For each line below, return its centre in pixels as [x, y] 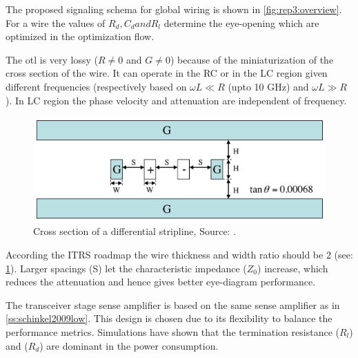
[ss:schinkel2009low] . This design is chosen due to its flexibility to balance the [169, 318]
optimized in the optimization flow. [80, 36]
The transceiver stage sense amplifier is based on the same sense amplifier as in [173, 304]
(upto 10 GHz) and [268, 86]
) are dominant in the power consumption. [129, 345]
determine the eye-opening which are [241, 22]
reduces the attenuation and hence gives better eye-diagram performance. [161, 282]
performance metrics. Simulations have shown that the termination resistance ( [172, 332]
